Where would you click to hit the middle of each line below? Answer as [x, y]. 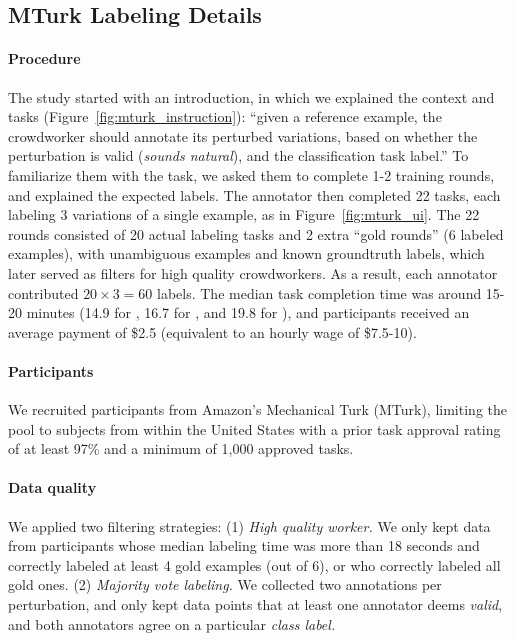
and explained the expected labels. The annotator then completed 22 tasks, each [254, 194]
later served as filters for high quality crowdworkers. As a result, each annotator [253, 272]
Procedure [44, 58]
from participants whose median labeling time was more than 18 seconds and [244, 545]
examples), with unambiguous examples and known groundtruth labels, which [246, 253]
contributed [43, 292]
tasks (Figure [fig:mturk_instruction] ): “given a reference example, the [225, 116]
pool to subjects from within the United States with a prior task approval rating [254, 428]
